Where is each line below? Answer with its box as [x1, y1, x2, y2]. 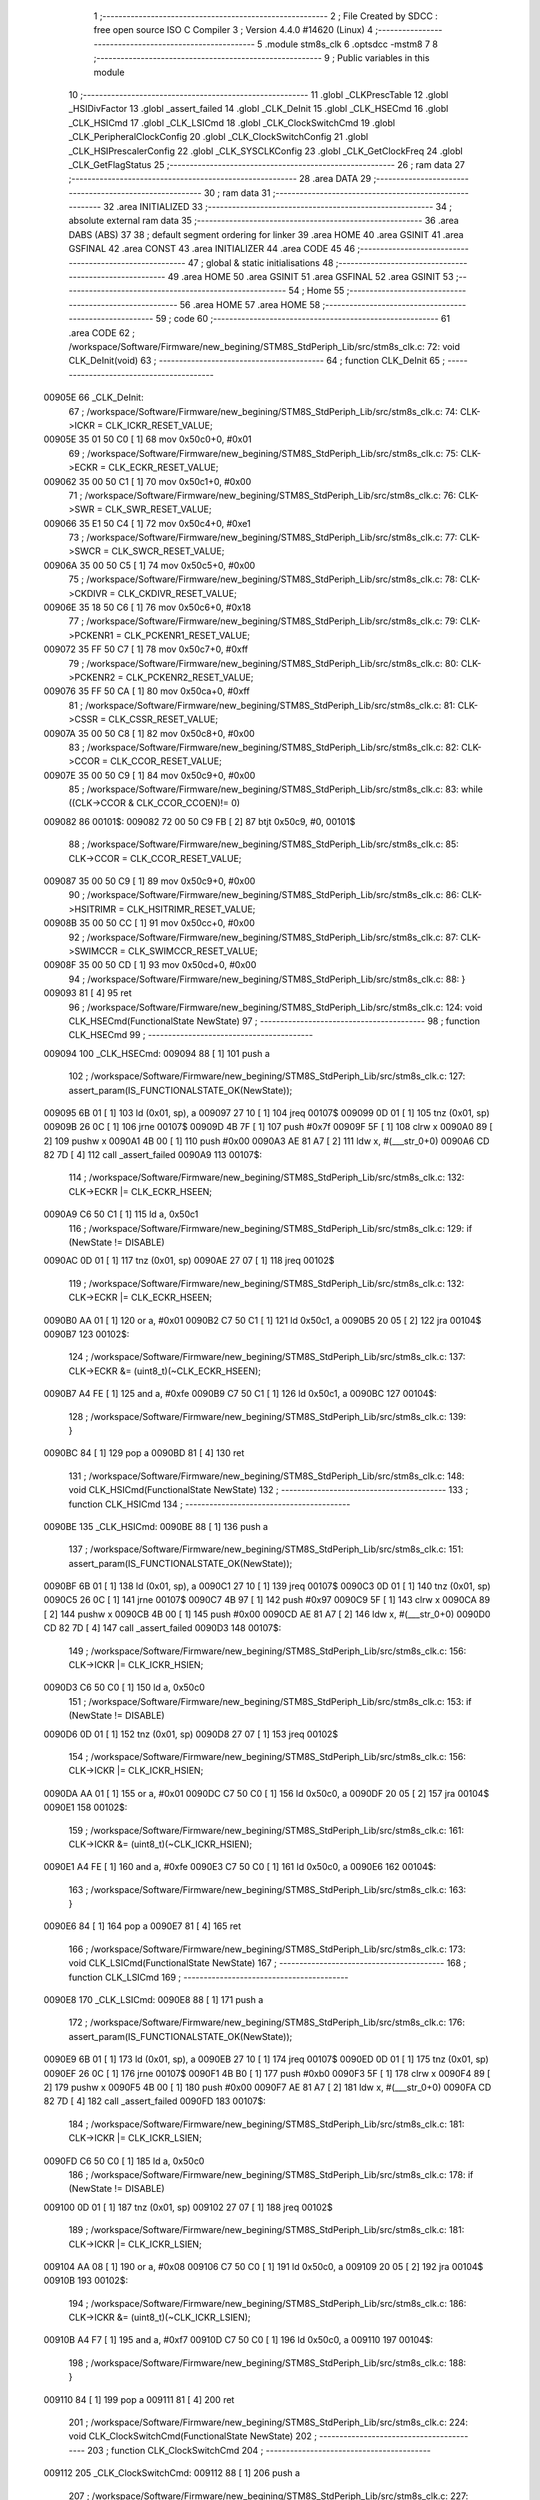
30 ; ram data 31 [203, 186, 271, 199]
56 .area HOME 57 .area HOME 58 [179, 298, 321, 310]
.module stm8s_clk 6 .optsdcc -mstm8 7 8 [264, 38, 439, 50]
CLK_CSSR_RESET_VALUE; [108, 713, 219, 725]
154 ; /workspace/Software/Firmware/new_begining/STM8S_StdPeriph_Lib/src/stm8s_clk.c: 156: [68, 1750, 467, 1762]
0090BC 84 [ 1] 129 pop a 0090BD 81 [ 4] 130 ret [43, 1447, 245, 1459]
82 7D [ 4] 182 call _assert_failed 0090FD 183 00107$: [43, 2095, 266, 2107]
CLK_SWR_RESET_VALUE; [105, 503, 212, 515]
